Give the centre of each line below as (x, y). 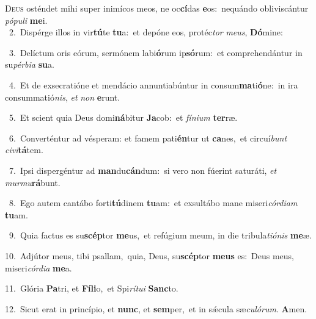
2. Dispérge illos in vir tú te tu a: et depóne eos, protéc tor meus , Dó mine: (146, 32)
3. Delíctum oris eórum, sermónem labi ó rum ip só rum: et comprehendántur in (156, 52)
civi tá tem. (24, 150)
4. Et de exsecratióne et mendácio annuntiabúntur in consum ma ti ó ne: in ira (153, 84)
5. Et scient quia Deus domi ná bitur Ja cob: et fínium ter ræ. (123, 117)
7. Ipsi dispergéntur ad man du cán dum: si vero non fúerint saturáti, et (143, 170)
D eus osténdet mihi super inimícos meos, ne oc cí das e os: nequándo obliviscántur (157, 8)
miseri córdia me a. (39, 267)
